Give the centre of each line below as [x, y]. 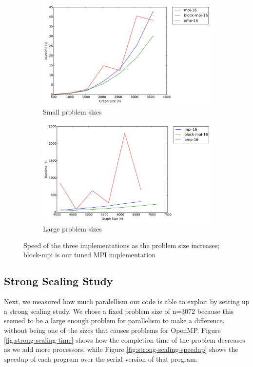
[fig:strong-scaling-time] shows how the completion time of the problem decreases [125, 339]
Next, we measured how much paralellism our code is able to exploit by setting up [127, 301]
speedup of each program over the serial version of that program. [101, 358]
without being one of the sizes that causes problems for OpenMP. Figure [112, 330]
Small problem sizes [72, 111]
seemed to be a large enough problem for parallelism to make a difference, [114, 320]
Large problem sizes [72, 229]
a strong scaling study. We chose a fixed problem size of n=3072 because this [119, 311]
